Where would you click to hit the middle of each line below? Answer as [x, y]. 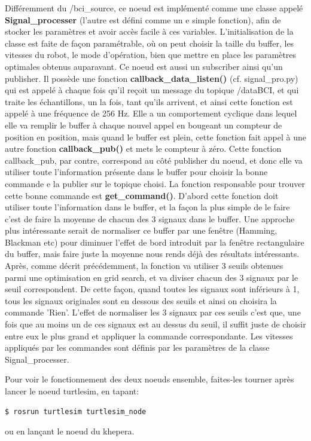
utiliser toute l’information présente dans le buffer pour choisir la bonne [136, 172]
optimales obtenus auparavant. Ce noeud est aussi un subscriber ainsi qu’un [144, 66]
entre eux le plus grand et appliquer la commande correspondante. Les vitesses [149, 336]
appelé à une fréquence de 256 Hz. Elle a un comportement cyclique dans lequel [151, 113]
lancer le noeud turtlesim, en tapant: [72, 391]
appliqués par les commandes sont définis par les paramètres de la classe [137, 347]
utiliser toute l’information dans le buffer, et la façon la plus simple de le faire [147, 207]
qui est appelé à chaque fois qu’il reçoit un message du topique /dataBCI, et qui [152, 90]
